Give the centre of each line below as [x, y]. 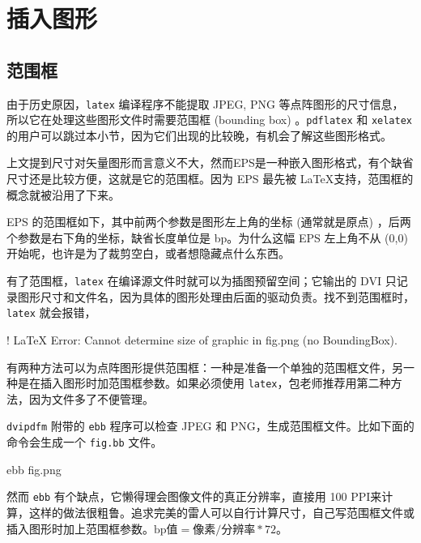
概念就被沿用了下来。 [63, 194]
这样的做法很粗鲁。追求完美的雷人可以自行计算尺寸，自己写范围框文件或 [221, 512]
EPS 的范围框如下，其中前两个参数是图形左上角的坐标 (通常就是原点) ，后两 [209, 222]
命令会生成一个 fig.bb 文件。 [85, 442]
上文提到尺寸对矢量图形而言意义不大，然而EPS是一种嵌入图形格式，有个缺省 [210, 162]
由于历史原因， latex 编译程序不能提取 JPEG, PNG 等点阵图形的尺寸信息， [205, 103]
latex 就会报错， [51, 312]
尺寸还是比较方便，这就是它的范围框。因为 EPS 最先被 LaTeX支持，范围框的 [210, 179]
